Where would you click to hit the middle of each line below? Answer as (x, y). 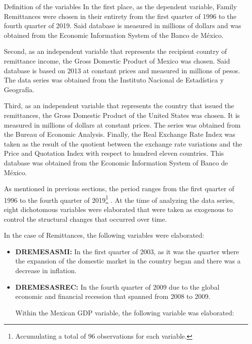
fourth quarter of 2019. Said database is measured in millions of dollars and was (123, 25)
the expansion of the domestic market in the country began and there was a (128, 261)
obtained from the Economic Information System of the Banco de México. (114, 35)
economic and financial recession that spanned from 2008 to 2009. (113, 296)
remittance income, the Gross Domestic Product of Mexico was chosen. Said (117, 60)
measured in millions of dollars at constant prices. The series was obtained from (122, 124)
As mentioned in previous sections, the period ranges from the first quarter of (119, 188)
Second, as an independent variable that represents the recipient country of (116, 51)
